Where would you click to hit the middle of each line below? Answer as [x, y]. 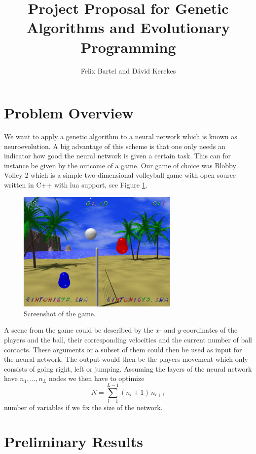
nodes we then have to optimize [97, 378]
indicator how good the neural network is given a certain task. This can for [118, 156]
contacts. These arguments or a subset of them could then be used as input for [123, 349]
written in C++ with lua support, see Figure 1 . [76, 185]
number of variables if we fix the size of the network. [83, 407]
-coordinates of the [209, 330]
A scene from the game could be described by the [79, 330]
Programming [128, 47]
